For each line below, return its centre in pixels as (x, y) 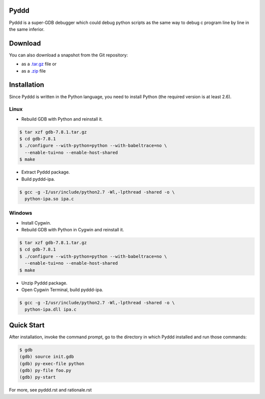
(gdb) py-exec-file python (52, 363)
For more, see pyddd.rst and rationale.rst (50, 390)
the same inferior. (27, 29)
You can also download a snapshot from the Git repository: (68, 55)
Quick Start (27, 325)
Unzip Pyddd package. (44, 283)
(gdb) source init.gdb (47, 357)
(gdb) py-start (38, 377)
